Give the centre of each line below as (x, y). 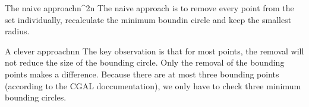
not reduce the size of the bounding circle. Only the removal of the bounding (145, 62)
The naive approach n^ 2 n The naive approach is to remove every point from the (149, 8)
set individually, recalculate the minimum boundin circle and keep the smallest (148, 19)
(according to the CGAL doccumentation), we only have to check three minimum (153, 85)
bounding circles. (36, 97)
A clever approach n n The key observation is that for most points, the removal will (154, 51)
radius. (17, 31)
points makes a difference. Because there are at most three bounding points (142, 74)
